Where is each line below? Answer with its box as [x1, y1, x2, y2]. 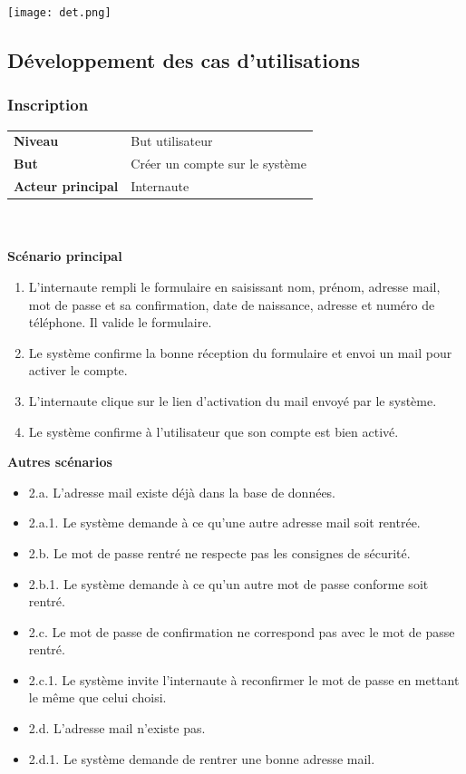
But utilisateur [131, 131, 213, 150]
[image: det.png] [7, 6, 112, 19]
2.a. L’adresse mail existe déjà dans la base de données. [28, 482, 336, 501]
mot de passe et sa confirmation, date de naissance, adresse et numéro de [28, 295, 435, 314]
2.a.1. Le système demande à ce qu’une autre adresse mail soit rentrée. [28, 513, 421, 532]
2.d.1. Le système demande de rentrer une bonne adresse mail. [28, 749, 375, 768]
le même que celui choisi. [28, 688, 167, 707]
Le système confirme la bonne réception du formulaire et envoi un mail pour [28, 343, 452, 362]
